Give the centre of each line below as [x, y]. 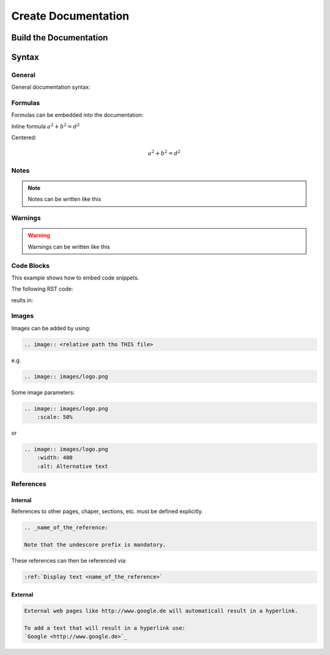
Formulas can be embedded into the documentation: [77, 115]
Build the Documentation [60, 38]
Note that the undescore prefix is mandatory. [95, 545]
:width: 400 [55, 458]
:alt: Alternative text [72, 466]
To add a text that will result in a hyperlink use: [105, 628]
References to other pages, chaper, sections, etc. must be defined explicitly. [107, 511]
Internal [21, 500]
